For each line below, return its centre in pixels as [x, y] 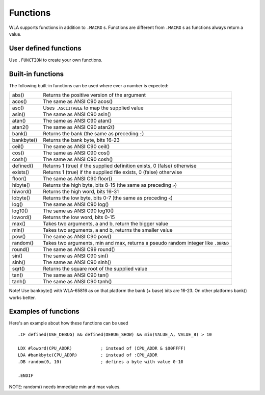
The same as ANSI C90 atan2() [79, 127]
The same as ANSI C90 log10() [78, 211]
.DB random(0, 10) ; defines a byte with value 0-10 [101, 362]
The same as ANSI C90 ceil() [76, 147]
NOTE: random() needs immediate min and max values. [65, 387]
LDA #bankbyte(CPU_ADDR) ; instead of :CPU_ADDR [88, 355]
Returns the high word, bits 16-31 [81, 192]
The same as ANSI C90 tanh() [78, 282]
